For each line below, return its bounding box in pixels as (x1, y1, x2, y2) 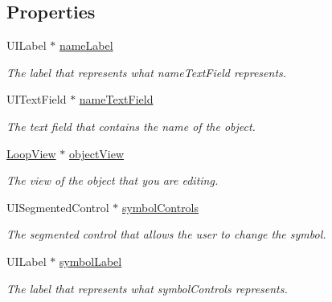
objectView (69, 145, 125, 161)
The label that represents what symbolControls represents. (6, 280, 288, 296)
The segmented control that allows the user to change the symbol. (6, 226, 326, 243)
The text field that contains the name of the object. (6, 117, 256, 134)
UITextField (6, 91, 67, 108)
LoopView (6, 145, 56, 161)
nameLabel (59, 37, 113, 54)
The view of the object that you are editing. (6, 172, 219, 189)
